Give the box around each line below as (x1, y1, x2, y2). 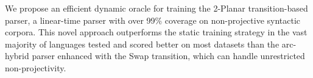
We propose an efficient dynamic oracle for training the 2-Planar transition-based (5, 2, 308, 14)
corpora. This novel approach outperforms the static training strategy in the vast (5, 26, 308, 38)
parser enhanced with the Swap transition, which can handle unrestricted (32, 49, 305, 62)
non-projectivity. (5, 61, 66, 74)
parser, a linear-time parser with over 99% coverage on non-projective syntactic (5, 13, 301, 26)
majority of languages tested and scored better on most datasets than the (5, 37, 280, 50)
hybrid (5, 49, 29, 62)
